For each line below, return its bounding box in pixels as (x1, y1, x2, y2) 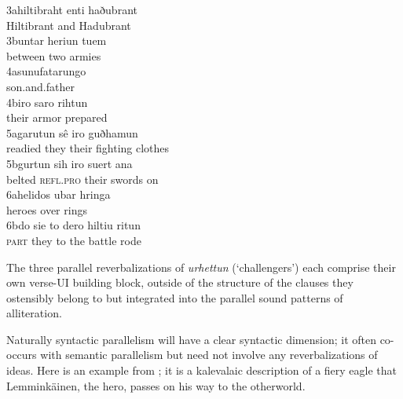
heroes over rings (6, 201, 87, 218)
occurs (6, 346, 37, 363)
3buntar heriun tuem (6, 32, 107, 49)
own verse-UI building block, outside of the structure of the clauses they (6, 274, 354, 291)
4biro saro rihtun (6, 93, 88, 110)
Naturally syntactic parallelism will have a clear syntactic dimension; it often (6, 331, 376, 347)
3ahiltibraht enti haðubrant (6, 2, 137, 17)
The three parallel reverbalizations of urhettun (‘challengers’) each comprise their (6, 258, 396, 275)
